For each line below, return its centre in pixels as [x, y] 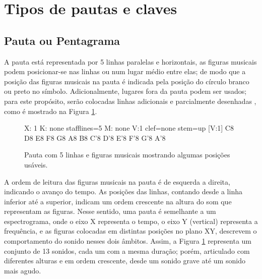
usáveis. [36, 164]
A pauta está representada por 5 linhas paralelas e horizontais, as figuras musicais [130, 61]
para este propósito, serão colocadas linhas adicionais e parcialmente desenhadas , [130, 101]
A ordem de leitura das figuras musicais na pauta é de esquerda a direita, [117, 181]
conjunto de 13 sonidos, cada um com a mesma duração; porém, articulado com [127, 250]
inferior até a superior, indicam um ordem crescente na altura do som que [118, 201]
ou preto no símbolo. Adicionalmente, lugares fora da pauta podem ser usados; [125, 91]
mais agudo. [23, 270]
